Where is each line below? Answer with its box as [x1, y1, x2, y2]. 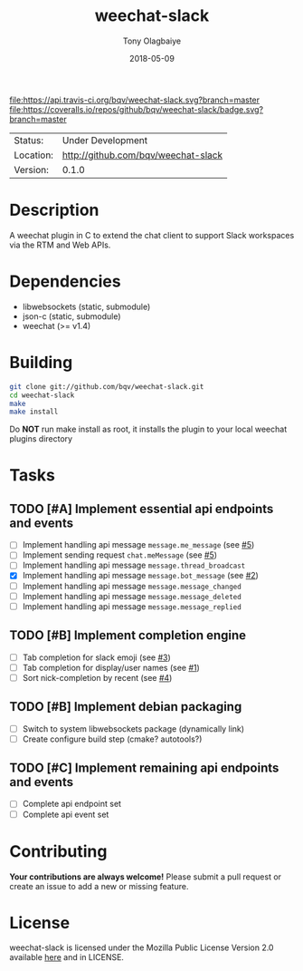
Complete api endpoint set [22, 799, 122, 810]
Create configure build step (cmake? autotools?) [22, 733, 203, 744]
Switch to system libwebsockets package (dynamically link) [22, 723, 245, 734]
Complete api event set [22, 809, 109, 820]
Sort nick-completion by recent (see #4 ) [22, 672, 173, 683]
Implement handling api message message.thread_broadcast [22, 559, 246, 571]
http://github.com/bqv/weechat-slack [62, 149, 223, 161]
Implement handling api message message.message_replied [22, 600, 241, 612]
